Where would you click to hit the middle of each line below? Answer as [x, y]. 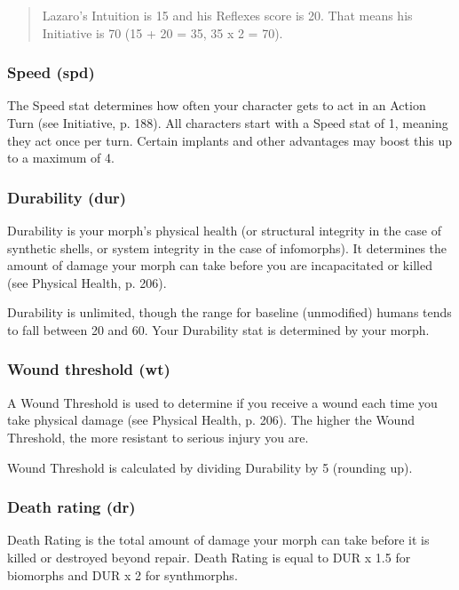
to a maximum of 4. [61, 158]
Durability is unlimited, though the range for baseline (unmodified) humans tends [229, 312]
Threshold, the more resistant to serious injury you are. [158, 437]
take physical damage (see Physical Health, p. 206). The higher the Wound [211, 420]
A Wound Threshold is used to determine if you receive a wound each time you [222, 402]
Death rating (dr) [71, 507]
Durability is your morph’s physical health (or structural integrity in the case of [224, 230]
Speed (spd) [51, 72]
